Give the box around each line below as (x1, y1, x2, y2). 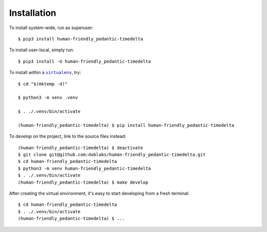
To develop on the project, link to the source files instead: (9, 133, 126, 139)
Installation (9, 7, 56, 18)
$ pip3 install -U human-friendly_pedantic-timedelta (18, 58, 151, 64)
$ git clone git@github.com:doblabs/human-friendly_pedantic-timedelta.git (18, 152, 206, 157)
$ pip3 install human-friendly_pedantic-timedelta (18, 36, 143, 41)
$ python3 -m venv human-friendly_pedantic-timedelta (18, 165, 151, 171)
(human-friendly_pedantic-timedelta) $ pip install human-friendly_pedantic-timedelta (18, 122, 234, 128)
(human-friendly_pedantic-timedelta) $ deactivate (18, 145, 143, 151)
